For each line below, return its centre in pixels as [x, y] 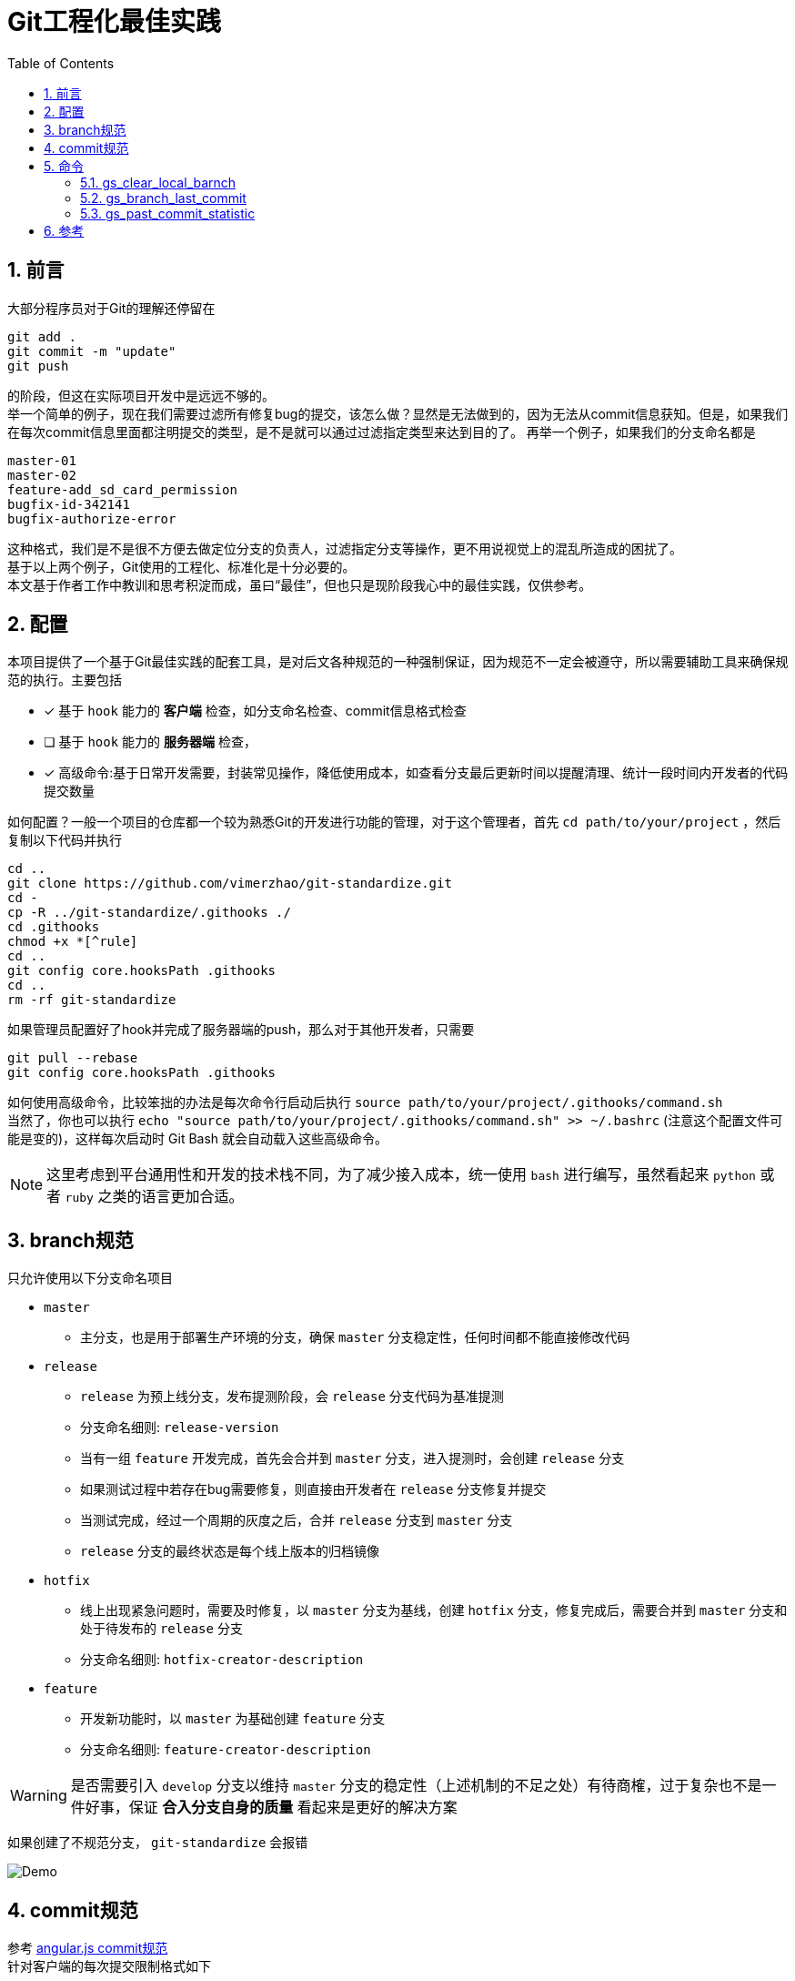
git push [38, 366]
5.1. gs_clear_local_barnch [158, 182]
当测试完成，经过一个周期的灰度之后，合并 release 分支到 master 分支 [297, 1520]
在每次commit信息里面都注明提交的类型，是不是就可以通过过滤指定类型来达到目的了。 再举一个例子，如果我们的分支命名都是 [382, 432]
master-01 [42, 460]
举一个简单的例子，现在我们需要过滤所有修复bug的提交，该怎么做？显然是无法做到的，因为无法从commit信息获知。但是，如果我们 [398, 413]
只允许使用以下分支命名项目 [90, 1278]
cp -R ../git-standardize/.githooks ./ [149, 913]
